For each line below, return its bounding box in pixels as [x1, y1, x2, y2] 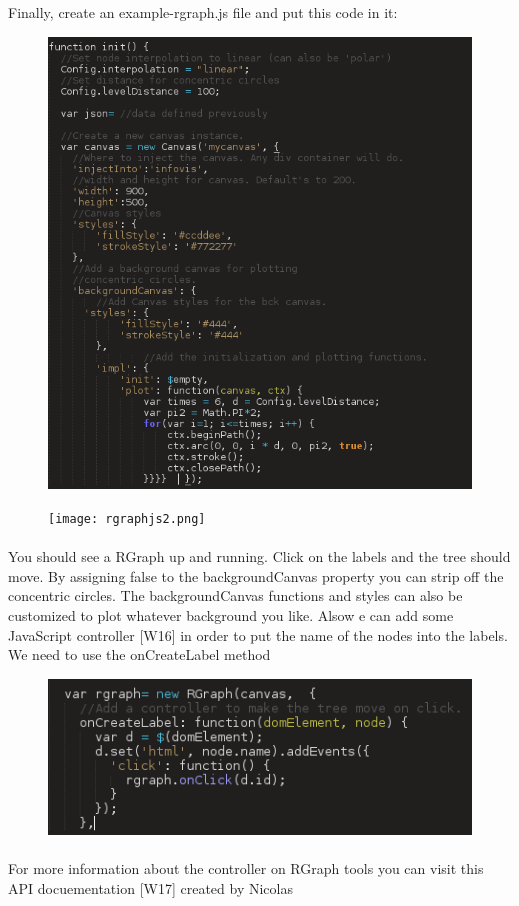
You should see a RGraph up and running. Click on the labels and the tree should [8, 546, 511, 567]
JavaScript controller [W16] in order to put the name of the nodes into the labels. [8, 624, 508, 645]
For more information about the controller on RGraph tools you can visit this [8, 858, 484, 879]
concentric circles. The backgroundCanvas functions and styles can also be [8, 585, 463, 606]
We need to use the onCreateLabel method [8, 644, 271, 665]
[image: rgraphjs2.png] [48, 512, 206, 527]
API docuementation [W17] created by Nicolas [8, 877, 293, 898]
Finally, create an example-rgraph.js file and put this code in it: [8, 2, 398, 22]
